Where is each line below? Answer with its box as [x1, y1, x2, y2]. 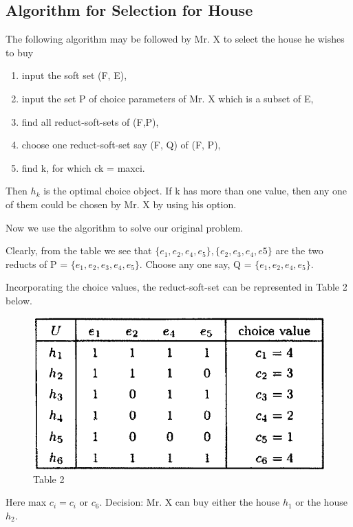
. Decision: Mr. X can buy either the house [99, 495, 280, 509]
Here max [6, 495, 47, 509]
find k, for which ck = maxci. [21, 160, 145, 175]
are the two [275, 243, 323, 258]
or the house [295, 495, 347, 509]
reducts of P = [6, 256, 68, 271]
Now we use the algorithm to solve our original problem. [6, 220, 244, 234]
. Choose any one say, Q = [139, 256, 252, 271]
